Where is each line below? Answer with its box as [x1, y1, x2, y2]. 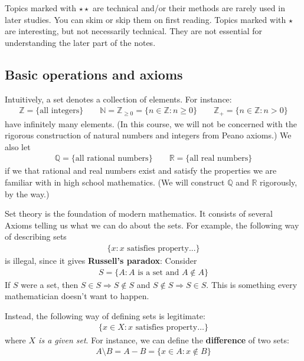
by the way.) [5, 187, 50, 200]
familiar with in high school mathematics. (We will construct [5, 176, 225, 188]
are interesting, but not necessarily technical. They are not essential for [5, 25, 263, 37]
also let [5, 140, 31, 153]
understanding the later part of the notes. [5, 36, 156, 48]
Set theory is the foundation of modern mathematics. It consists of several [5, 207, 273, 220]
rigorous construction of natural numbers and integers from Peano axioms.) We [5, 129, 292, 141]
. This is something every [206, 278, 298, 290]
